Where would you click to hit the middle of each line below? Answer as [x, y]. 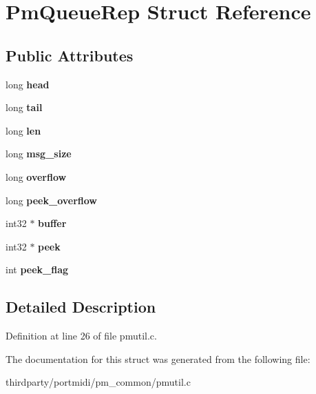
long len [23, 130]
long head [28, 84]
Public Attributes [70, 55]
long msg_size [39, 154]
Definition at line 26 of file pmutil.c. [81, 336]
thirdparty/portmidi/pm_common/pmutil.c [98, 382]
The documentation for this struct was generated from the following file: [158, 358]
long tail [24, 107]
